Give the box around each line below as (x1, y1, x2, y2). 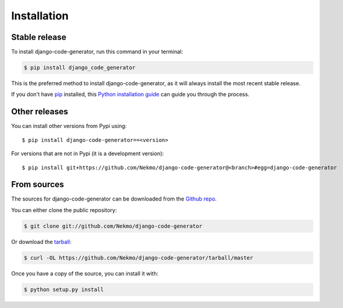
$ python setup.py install (24, 286, 104, 293)
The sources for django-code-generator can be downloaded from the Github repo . (11, 195, 217, 202)
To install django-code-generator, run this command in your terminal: (11, 48, 184, 56)
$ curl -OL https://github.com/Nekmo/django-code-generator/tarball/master (24, 254, 254, 261)
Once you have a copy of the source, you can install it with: (11, 269, 159, 277)
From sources (11, 179, 65, 190)
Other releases (11, 106, 69, 117)
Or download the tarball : (11, 238, 72, 245)
